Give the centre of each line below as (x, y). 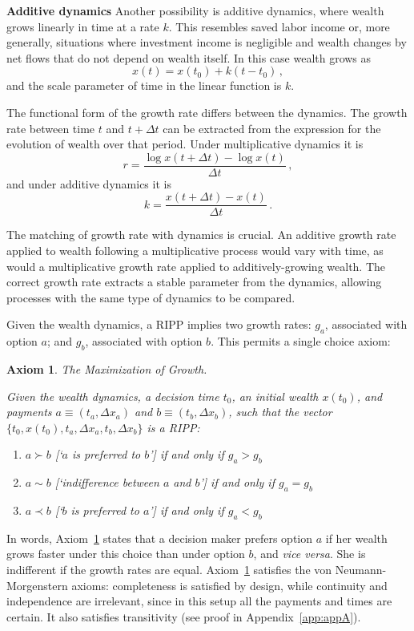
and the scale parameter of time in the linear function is (144, 85)
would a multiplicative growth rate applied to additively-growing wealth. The (196, 266)
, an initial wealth (275, 396)
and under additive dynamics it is (89, 183)
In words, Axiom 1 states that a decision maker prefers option (160, 538)
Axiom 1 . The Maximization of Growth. (107, 369)
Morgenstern (37, 585)
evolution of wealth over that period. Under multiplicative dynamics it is (185, 144)
